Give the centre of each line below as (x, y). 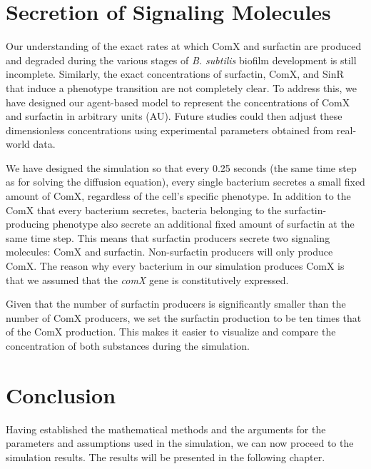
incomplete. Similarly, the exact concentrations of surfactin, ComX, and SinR (175, 74)
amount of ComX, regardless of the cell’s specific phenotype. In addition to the (178, 196)
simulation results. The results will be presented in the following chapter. (166, 457)
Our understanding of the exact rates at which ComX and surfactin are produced (184, 46)
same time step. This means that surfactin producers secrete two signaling (168, 237)
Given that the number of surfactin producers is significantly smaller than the (176, 304)
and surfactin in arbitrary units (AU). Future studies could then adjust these (174, 116)
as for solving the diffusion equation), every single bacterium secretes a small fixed (185, 182)
